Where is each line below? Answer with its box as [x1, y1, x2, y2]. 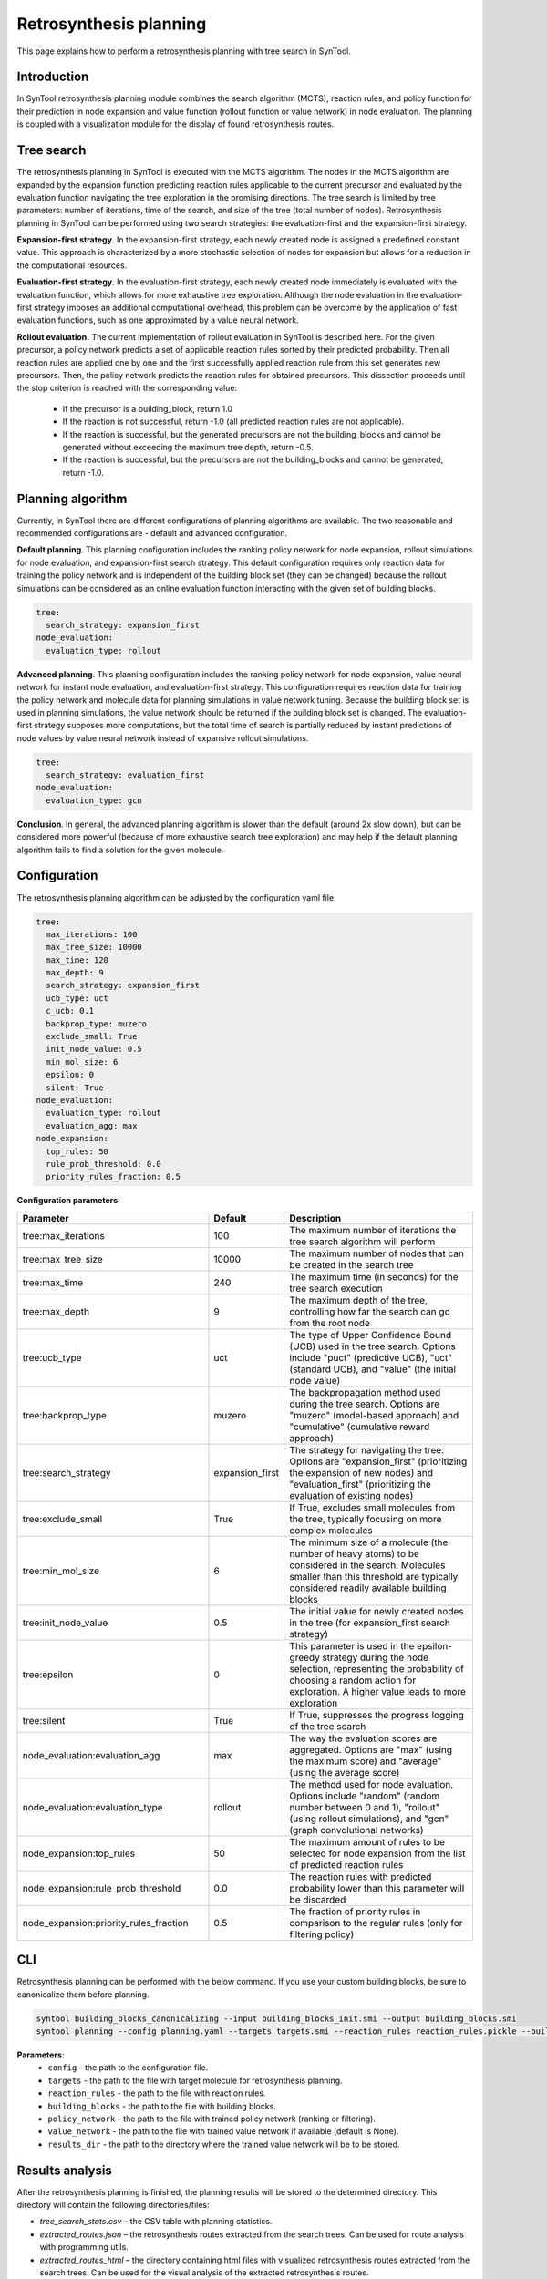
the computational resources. [16, 260, 128, 271]
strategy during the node [322, 1651, 428, 1664]
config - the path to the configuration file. [47, 2062, 209, 2073]
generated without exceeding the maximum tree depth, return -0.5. [62, 441, 314, 452]
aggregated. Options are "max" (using [289, 1743, 453, 1756]
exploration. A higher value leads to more [289, 1685, 467, 1697]
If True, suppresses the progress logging [289, 1708, 465, 1721]
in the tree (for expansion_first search [289, 1616, 451, 1629]
